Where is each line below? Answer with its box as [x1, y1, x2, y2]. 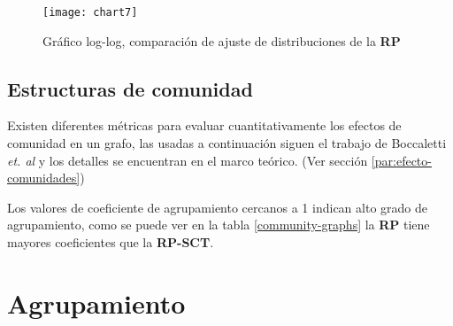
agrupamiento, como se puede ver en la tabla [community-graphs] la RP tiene [7, 215, 430, 234]
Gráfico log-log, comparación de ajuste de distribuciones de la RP [42, 31, 401, 50]
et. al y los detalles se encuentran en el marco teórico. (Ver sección [7, 151, 368, 169]
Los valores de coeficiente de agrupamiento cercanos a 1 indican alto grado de [7, 198, 427, 216]
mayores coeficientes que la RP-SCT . [7, 233, 214, 252]
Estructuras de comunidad [7, 74, 253, 102]
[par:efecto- [371, 151, 432, 169]
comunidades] [7, 168, 81, 187]
